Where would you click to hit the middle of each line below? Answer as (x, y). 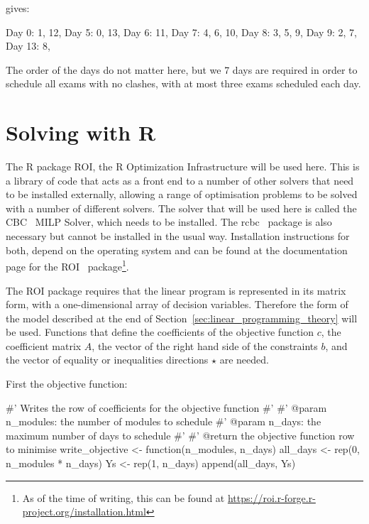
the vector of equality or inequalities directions (107, 360)
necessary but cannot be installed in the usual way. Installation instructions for (178, 236)
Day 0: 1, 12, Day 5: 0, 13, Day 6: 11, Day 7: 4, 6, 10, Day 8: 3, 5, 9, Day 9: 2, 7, (182, 32)
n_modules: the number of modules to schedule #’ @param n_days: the (164, 421)
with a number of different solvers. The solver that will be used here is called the (181, 208)
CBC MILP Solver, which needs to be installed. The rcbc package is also (169, 222)
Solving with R (81, 132)
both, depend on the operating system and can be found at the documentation (177, 250)
